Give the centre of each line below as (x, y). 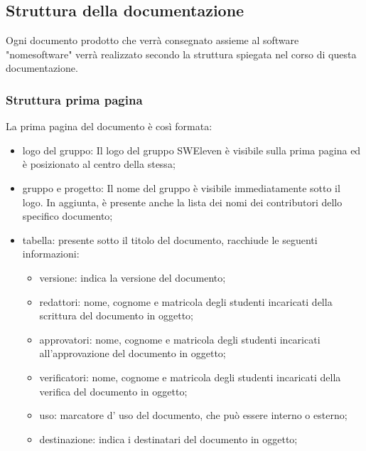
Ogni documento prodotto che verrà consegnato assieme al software (152, 40)
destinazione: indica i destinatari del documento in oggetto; (168, 439)
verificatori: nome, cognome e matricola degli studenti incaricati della (190, 377)
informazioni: (51, 254)
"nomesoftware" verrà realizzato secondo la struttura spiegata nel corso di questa (181, 54)
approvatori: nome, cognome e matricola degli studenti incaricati (180, 339)
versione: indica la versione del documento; (133, 277)
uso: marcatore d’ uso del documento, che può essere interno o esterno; (193, 415)
